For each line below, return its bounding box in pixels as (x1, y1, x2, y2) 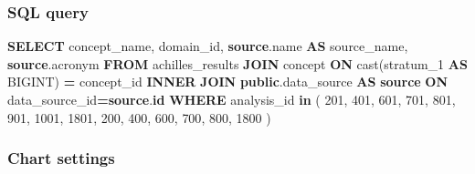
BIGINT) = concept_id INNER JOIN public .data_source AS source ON (7, 72, 449, 91)
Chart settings (7, 147, 115, 169)
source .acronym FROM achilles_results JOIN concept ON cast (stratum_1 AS (7, 54, 468, 73)
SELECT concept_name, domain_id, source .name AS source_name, (7, 36, 408, 56)
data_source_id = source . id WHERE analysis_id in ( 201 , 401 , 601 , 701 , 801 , (7, 90, 456, 108)
